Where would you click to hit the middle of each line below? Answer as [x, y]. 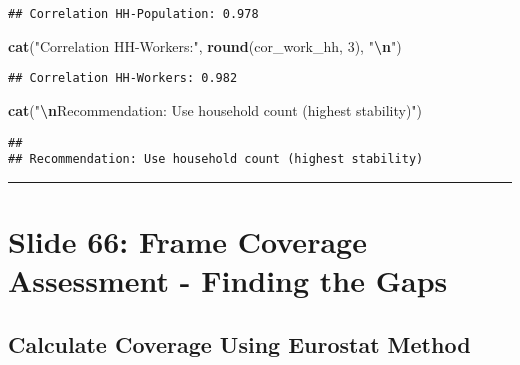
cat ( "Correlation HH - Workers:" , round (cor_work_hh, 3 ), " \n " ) [205, 45]
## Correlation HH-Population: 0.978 [133, 14]
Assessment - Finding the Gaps [228, 280]
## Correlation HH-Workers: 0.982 [123, 78]
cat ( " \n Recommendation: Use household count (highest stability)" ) [215, 109]
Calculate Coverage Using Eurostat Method [239, 343]
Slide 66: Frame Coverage [187, 241]
